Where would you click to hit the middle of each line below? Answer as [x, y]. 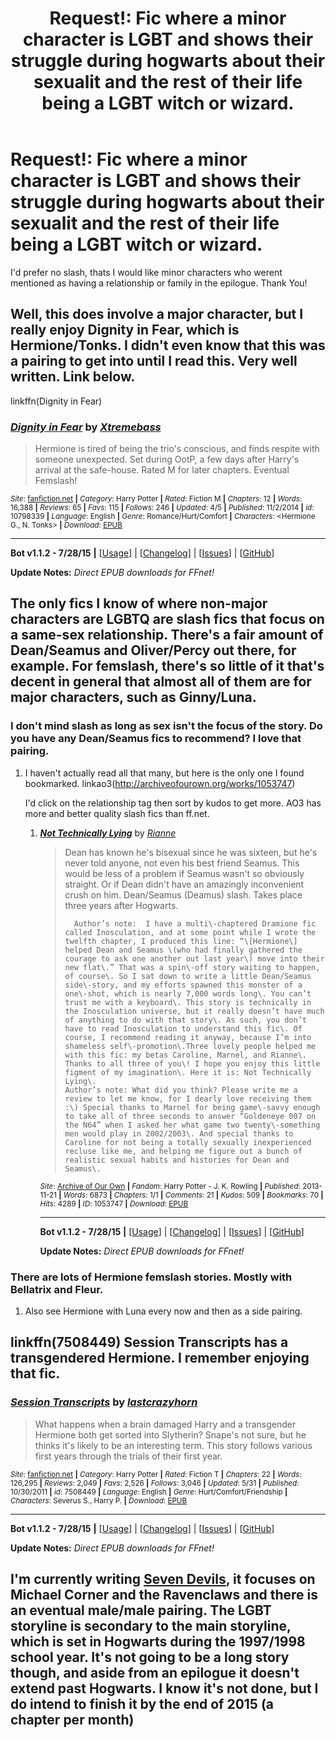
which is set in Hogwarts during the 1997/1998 [158, 1642]
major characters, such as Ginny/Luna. [133, 697]
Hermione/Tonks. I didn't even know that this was [168, 345]
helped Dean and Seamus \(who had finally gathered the [183, 950]
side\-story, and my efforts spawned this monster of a [183, 985]
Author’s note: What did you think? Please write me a [181, 1090]
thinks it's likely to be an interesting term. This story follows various [173, 1445]
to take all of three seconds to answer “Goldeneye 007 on [190, 1116]
